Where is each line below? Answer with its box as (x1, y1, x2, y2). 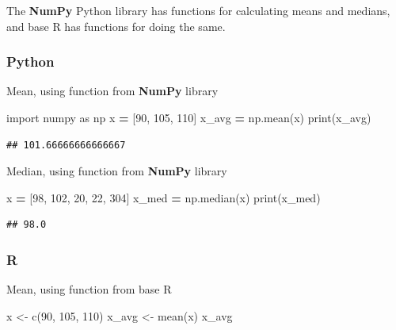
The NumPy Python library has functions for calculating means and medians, (6, 2, 390, 18)
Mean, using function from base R (6, 281, 172, 297)
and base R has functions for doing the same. (6, 17, 226, 34)
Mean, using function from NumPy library (6, 82, 219, 99)
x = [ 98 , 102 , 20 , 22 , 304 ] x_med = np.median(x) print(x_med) (6, 189, 321, 205)
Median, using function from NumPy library (6, 163, 227, 179)
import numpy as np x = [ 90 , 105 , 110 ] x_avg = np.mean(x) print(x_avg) (6, 109, 371, 125)
